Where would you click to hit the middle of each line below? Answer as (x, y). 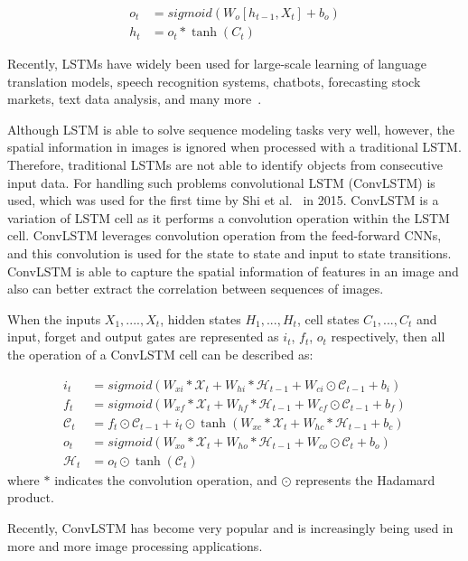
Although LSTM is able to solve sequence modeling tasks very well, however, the (231, 129)
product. (31, 497)
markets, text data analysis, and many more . (135, 99)
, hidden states (201, 318)
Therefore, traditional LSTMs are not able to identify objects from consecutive (225, 165)
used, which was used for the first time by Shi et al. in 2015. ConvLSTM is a (223, 200)
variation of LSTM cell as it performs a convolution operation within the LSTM (229, 217)
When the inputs (54, 318)
